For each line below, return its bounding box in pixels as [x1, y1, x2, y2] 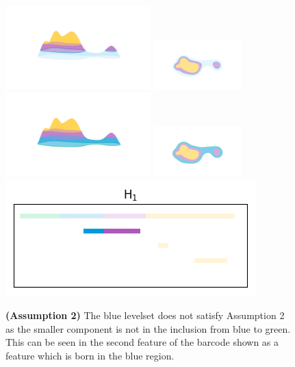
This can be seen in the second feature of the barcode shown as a [5, 335, 279, 349]
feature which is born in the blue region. [5, 348, 175, 362]
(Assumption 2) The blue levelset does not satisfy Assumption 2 [5, 307, 285, 322]
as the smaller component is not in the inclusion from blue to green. [5, 321, 291, 336]
